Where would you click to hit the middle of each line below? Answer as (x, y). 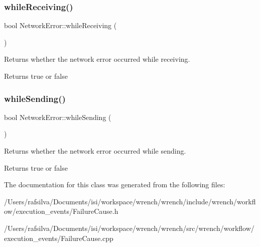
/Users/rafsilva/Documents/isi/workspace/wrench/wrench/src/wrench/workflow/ (129, 228)
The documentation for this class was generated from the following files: (115, 184)
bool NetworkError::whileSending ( (58, 117)
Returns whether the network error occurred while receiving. (97, 59)
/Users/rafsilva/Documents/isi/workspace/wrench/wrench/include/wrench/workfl (130, 201)
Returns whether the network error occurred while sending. (95, 151)
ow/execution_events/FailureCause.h (61, 211)
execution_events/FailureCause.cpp (59, 238)
